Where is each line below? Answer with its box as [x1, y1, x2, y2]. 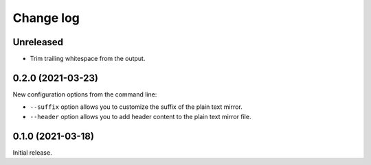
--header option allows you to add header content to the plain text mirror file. [30, 112, 251, 120]
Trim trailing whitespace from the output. [30, 55, 146, 63]
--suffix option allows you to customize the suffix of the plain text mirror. [30, 103, 243, 111]
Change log [12, 10, 80, 25]
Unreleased [12, 36, 64, 48]
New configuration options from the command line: [12, 90, 157, 99]
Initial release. [12, 148, 52, 157]
